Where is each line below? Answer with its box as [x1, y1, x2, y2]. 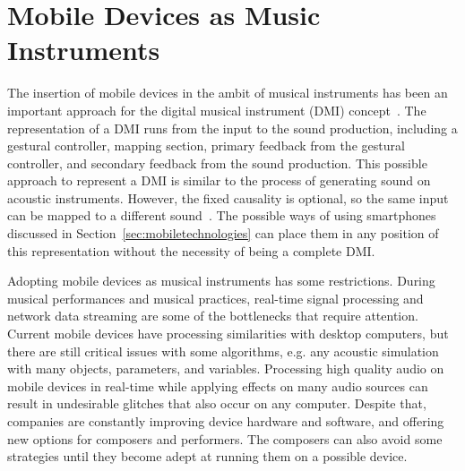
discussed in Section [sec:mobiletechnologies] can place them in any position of [7, 224, 439, 243]
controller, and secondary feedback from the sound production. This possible [7, 153, 427, 172]
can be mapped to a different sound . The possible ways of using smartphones [7, 206, 436, 225]
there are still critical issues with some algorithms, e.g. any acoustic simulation [7, 341, 439, 360]
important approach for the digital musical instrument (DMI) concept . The [7, 100, 426, 119]
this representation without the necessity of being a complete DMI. [7, 241, 375, 260]
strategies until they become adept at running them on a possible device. [7, 447, 408, 466]
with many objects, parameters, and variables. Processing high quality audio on [7, 359, 444, 378]
